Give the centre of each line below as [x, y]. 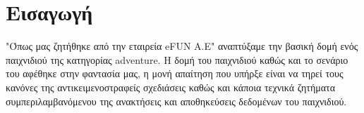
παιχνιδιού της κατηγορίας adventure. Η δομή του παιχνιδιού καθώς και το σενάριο [177, 59]
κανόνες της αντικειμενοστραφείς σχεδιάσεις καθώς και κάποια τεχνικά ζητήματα [171, 87]
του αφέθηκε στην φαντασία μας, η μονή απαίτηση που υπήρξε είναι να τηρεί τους [175, 73]
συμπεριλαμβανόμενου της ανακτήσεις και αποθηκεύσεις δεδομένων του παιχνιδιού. [176, 101]
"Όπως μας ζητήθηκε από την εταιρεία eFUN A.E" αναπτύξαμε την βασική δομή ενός [182, 46]
